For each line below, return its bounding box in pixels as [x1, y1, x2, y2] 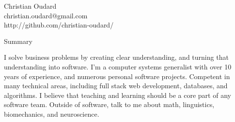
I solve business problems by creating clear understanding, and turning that [4, 52, 229, 62]
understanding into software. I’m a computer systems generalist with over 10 [4, 61, 232, 71]
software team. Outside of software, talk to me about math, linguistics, [4, 99, 215, 109]
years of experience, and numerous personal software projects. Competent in [4, 71, 230, 81]
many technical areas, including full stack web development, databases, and [4, 81, 228, 91]
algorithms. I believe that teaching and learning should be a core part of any [4, 90, 231, 100]
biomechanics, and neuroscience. [4, 108, 99, 119]
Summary [4, 36, 32, 46]
